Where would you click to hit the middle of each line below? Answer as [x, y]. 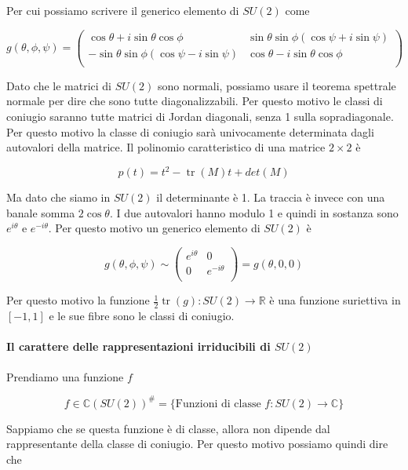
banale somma [41, 212]
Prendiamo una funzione [65, 376]
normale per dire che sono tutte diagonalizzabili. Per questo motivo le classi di [195, 101]
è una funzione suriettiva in [335, 300]
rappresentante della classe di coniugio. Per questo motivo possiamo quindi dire [197, 444]
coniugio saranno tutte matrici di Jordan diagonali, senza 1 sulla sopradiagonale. [200, 116]
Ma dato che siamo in [58, 197]
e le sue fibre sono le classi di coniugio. [142, 316]
